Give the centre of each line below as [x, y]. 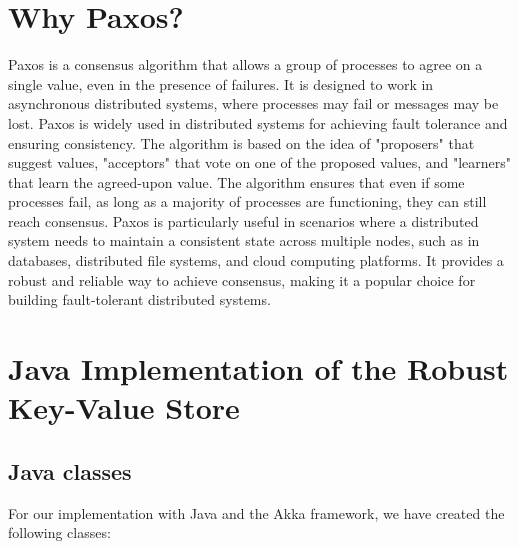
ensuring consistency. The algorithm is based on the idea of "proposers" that [241, 142]
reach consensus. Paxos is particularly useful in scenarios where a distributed [243, 220]
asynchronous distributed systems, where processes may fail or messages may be [253, 103]
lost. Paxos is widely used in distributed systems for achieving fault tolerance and [258, 122]
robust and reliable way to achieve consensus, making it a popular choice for [242, 279]
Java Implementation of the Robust [258, 368]
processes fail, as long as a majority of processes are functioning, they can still [247, 201]
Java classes [70, 470]
